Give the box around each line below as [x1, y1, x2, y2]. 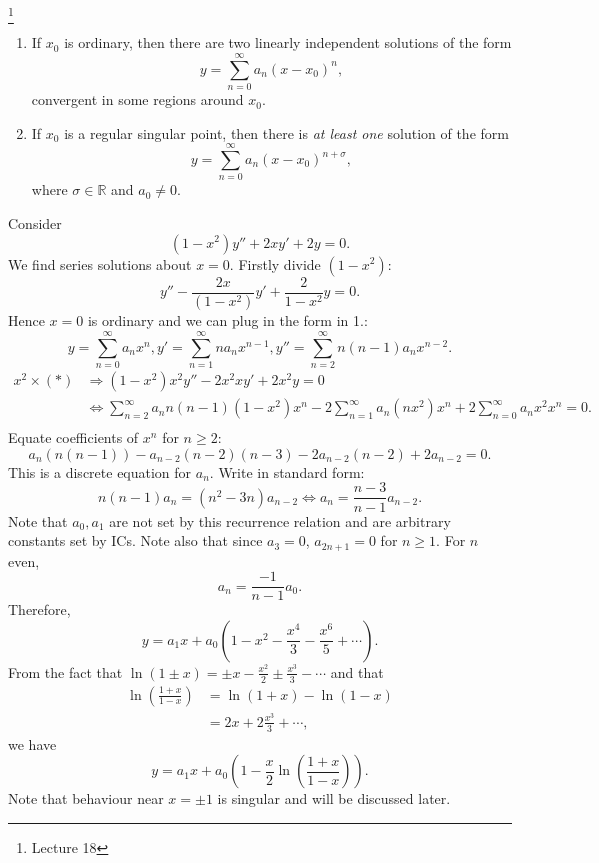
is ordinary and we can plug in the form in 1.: [87, 310, 368, 331]
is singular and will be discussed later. [217, 788, 451, 809]
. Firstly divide [229, 253, 321, 274]
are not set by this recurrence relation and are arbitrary [109, 510, 451, 531]
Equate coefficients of [8, 427, 139, 448]
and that [330, 661, 384, 682]
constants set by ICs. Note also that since [8, 530, 263, 551]
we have [8, 733, 57, 754]
